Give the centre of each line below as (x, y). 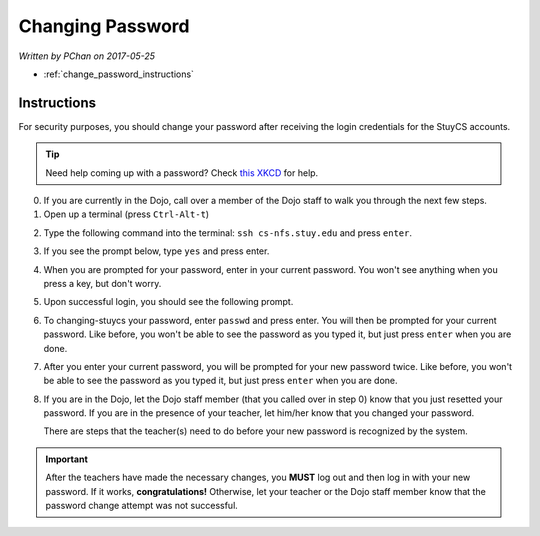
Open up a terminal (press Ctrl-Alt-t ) (126, 214)
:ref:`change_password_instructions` (119, 74)
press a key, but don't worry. (102, 283)
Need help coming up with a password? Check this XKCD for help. (182, 172)
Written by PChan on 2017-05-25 (86, 56)
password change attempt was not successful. (142, 506)
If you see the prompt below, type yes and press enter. (156, 251)
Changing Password (104, 26)
